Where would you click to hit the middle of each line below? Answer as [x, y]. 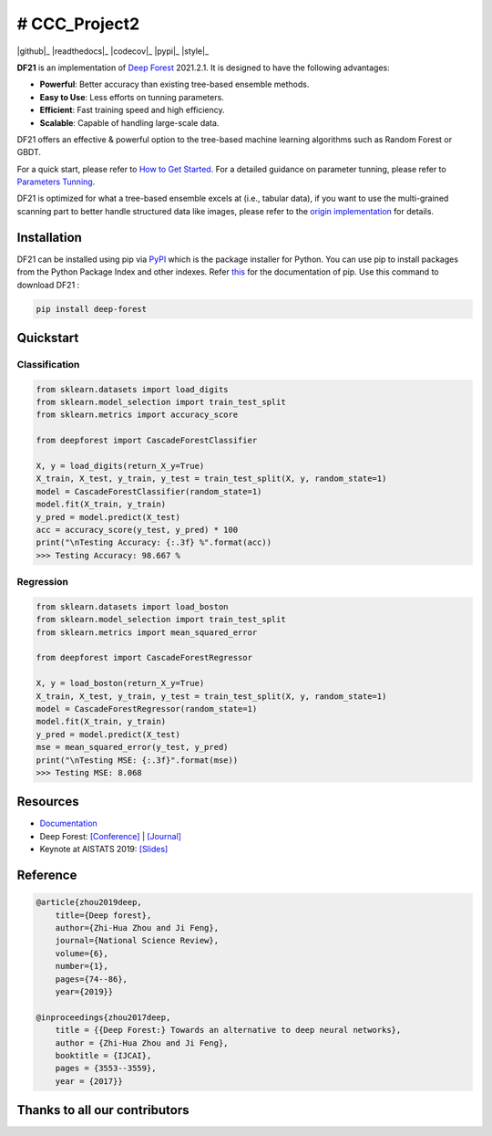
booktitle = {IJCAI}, [103, 1055]
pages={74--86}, [91, 979]
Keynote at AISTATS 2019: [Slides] [104, 849]
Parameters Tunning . [56, 182]
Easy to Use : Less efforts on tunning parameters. [132, 97]
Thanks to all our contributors [103, 1110]
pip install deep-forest [92, 309]
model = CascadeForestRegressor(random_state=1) [147, 709]
